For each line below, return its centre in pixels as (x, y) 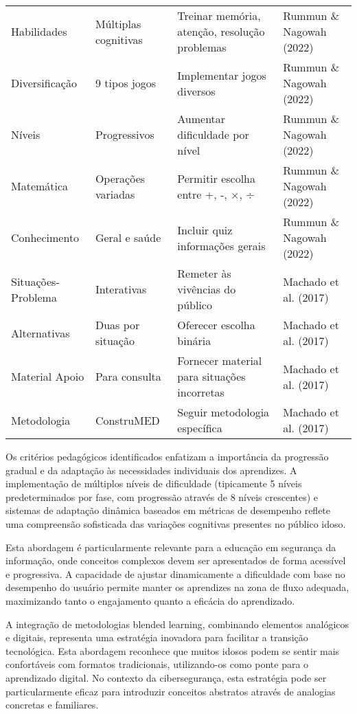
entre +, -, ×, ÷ (216, 194)
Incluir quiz (205, 230)
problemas (202, 47)
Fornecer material (220, 360)
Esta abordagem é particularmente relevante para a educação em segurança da (171, 547)
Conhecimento (45, 237)
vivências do (207, 289)
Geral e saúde (128, 237)
